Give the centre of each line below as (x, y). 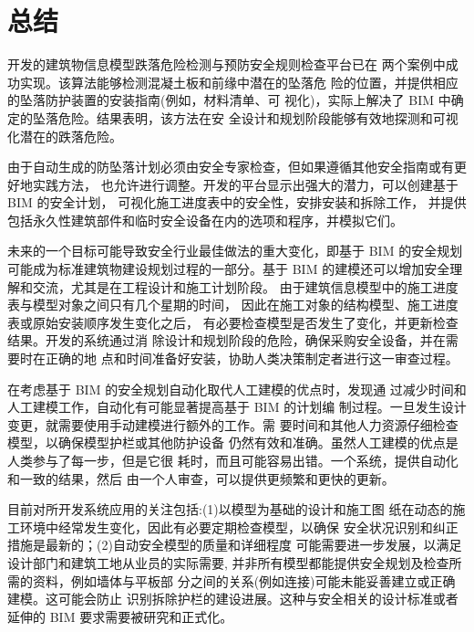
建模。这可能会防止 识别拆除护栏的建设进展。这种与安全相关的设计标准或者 (233, 599)
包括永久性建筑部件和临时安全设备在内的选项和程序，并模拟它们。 (205, 220)
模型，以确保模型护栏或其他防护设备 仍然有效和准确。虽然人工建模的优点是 (233, 442)
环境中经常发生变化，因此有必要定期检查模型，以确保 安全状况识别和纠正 (239, 527)
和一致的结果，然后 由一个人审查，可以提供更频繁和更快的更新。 (201, 478)
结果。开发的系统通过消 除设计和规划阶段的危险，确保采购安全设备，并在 (227, 340)
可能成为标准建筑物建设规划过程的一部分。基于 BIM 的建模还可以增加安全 (229, 269)
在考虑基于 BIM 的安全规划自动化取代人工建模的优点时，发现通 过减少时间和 (237, 389)
